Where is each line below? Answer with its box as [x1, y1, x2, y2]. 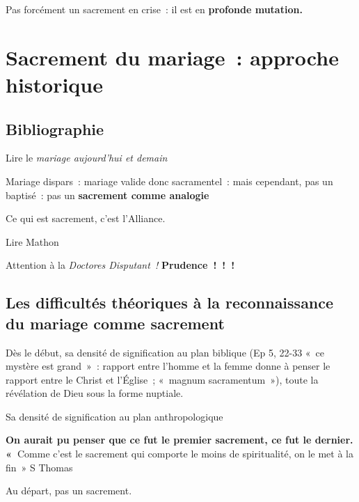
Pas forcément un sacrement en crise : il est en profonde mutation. [6, 2, 303, 16]
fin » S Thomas [6, 460, 73, 474]
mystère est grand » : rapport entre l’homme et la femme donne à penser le [6, 359, 330, 373]
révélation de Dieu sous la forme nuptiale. [6, 386, 184, 400]
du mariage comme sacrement [6, 312, 225, 334]
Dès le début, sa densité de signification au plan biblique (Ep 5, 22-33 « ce [6, 345, 325, 359]
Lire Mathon [6, 234, 59, 249]
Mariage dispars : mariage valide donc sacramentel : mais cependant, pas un [6, 173, 333, 188]
